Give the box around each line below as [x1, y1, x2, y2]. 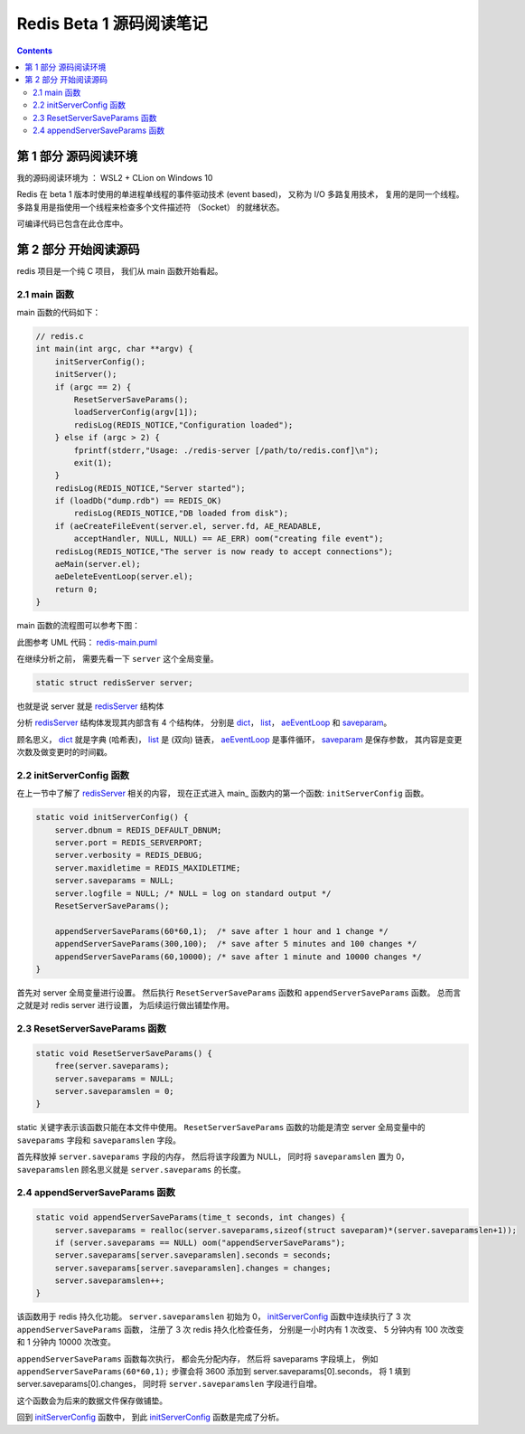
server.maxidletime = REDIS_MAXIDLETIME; [54, 863, 241, 873]
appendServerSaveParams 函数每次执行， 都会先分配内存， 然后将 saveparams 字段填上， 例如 [16, 1353, 379, 1364]
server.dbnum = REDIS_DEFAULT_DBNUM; [54, 825, 222, 835]
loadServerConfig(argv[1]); [73, 407, 199, 418]
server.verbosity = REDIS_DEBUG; [54, 850, 203, 861]
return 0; [54, 584, 98, 594]
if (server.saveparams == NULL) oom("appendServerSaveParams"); [54, 1237, 346, 1248]
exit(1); [73, 458, 113, 467]
